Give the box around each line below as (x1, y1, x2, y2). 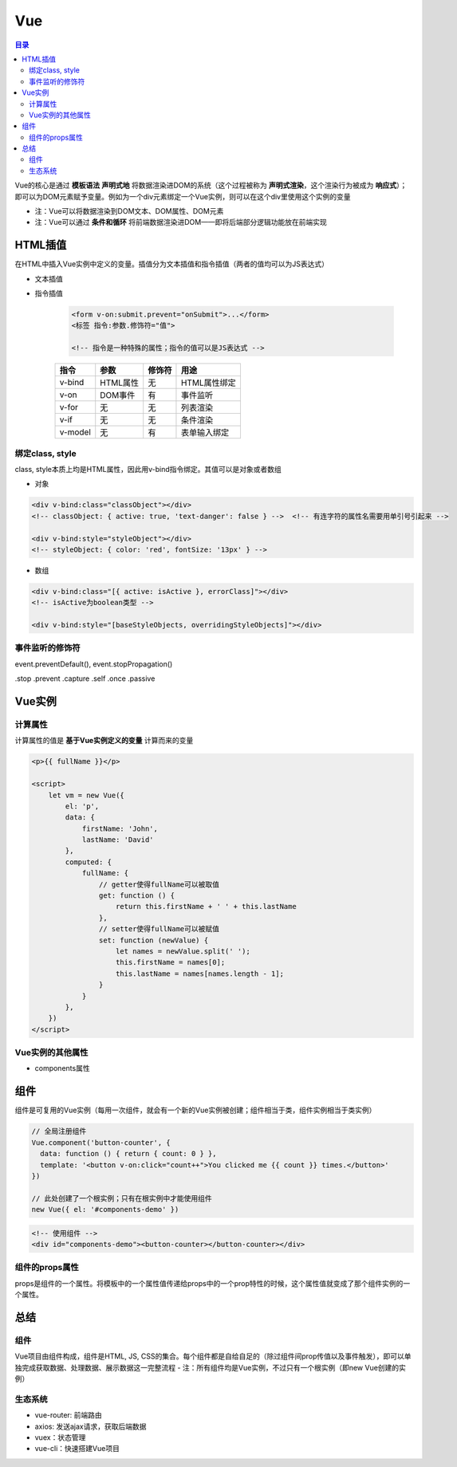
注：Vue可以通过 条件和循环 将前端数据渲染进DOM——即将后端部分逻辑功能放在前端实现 (34, 218, 327, 227)
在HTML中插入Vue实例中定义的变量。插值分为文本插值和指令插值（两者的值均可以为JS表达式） (14, 259, 329, 269)
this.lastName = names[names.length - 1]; (116, 969, 285, 978)
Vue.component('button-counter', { (31, 1138, 171, 1147)
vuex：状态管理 (34, 1433, 86, 1442)
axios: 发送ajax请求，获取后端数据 (34, 1422, 147, 1431)
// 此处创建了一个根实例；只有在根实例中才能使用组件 (31, 1194, 212, 1203)
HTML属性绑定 (180, 377, 236, 388)
